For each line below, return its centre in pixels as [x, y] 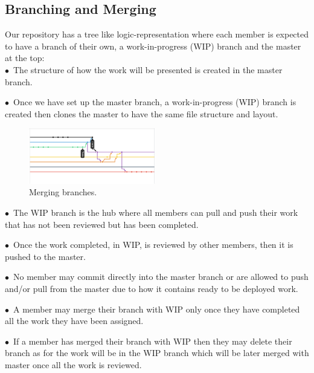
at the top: [25, 58]
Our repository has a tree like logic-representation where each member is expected [157, 34]
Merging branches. [63, 192]
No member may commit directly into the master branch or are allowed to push [161, 277]
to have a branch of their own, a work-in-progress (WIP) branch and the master [153, 46]
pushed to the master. [45, 256]
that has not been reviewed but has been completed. [102, 224]
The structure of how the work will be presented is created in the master [148, 69]
